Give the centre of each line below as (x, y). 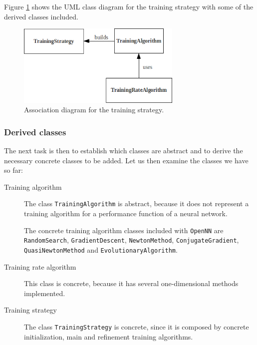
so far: (13, 170)
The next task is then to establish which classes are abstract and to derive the (124, 150)
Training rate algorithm (40, 266)
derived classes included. (41, 16)
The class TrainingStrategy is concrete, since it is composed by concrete (136, 326)
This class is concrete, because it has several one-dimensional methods (131, 283)
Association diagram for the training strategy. (94, 110)
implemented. (45, 293)
